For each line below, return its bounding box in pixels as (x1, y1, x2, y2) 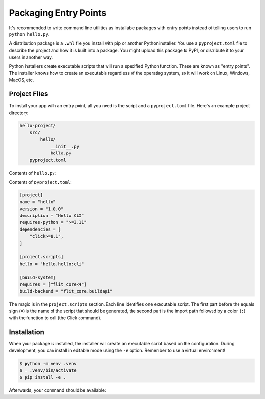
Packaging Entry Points (9, 7, 106, 18)
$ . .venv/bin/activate (19, 368, 77, 373)
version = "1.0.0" (19, 206, 64, 212)
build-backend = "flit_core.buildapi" (19, 288, 113, 294)
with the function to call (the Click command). (9, 315, 102, 321)
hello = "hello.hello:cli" (19, 261, 84, 267)
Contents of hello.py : (9, 170, 56, 176)
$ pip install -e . (19, 374, 66, 380)
